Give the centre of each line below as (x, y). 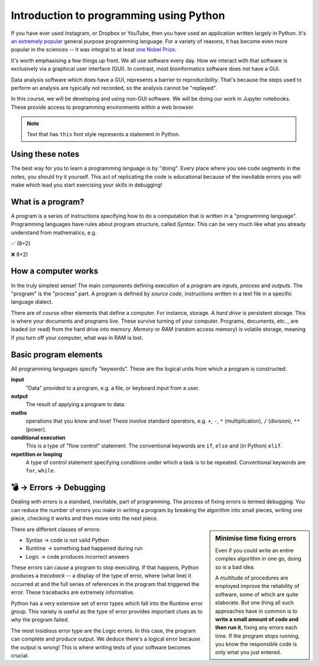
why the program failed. (40, 620)
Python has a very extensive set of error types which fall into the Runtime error (107, 603)
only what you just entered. (248, 652)
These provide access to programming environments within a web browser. (103, 107)
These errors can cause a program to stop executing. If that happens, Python (105, 568)
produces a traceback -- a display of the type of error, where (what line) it (101, 576)
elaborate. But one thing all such (255, 603)
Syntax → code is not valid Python (67, 540)
